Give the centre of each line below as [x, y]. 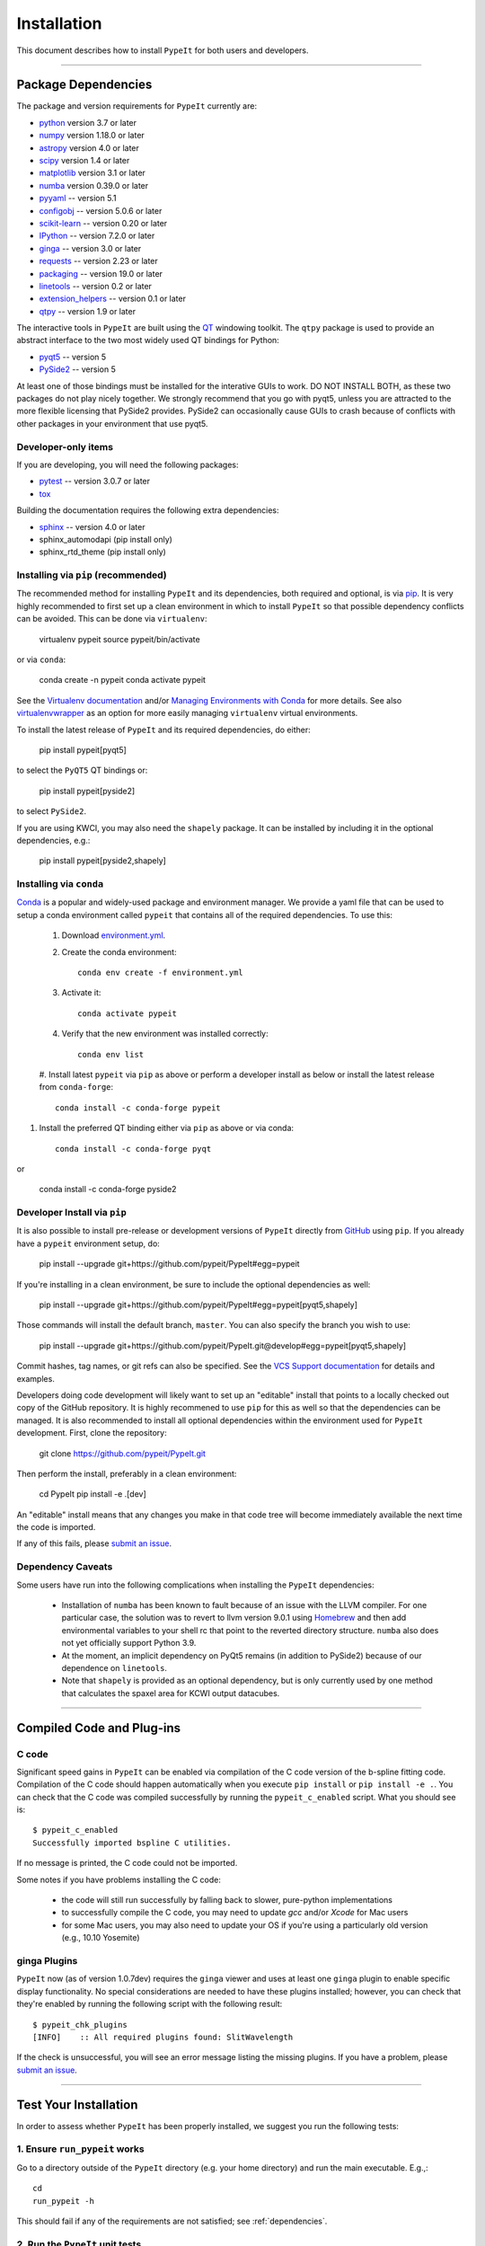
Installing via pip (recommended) [92, 575]
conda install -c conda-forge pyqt [133, 1149]
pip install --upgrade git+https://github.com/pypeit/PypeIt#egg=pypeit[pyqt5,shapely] [198, 1305]
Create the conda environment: [119, 951]
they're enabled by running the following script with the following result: [150, 2004]
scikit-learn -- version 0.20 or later [103, 223]
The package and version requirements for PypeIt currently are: [137, 106]
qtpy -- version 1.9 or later [88, 311]
